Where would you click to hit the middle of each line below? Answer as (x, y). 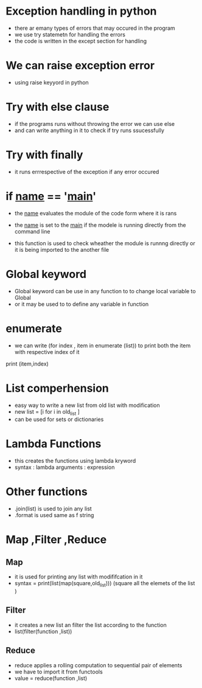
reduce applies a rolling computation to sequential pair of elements (98, 665)
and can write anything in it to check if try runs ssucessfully (89, 130)
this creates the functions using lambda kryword (75, 461)
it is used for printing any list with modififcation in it (78, 577)
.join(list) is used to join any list (53, 509)
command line (32, 231)
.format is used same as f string (54, 515)
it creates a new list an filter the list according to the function (90, 625)
